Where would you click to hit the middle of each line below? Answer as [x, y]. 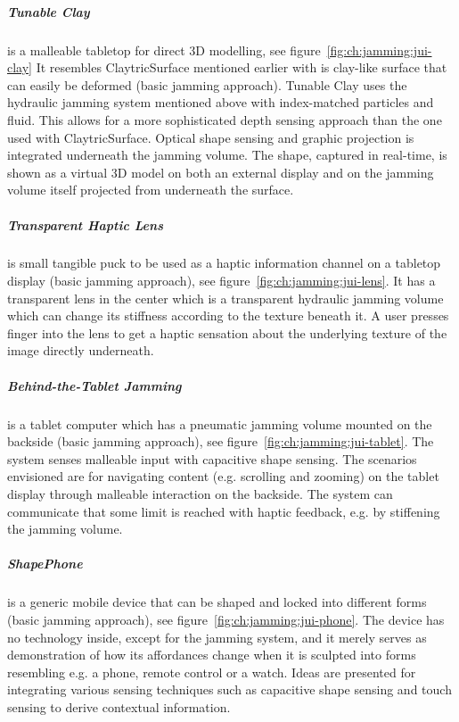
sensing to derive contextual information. [119, 706]
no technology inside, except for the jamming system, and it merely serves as [217, 637]
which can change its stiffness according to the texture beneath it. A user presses [228, 315]
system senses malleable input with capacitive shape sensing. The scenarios [212, 458]
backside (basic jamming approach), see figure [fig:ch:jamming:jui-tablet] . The [221, 441]
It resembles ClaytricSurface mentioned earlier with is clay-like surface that [242, 67]
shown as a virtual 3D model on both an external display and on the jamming [221, 172]
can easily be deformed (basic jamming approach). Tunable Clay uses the [207, 84]
